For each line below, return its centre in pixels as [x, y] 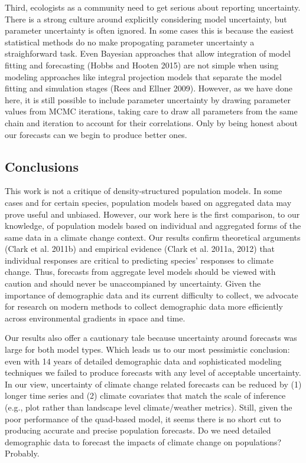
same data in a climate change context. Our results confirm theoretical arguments [153, 237]
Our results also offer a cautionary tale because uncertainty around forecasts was [151, 338]
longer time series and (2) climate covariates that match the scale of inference [145, 395]
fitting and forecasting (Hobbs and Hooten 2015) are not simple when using [142, 65]
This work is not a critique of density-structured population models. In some [144, 191]
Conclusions [42, 166]
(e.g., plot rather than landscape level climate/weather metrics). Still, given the [149, 407]
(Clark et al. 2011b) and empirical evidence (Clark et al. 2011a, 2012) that [140, 249]
